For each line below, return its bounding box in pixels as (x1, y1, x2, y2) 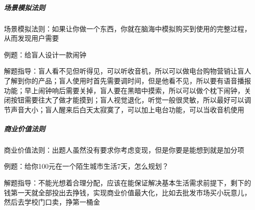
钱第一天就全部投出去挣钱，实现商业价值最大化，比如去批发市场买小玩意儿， (4, 187, 251, 197)
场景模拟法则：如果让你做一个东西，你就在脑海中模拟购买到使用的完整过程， (4, 23, 251, 33)
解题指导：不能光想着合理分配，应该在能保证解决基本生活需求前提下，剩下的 (4, 178, 251, 188)
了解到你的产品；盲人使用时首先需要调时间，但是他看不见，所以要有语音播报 (4, 75, 251, 85)
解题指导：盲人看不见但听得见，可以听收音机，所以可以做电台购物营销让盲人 (4, 66, 251, 76)
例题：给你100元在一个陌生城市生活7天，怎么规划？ (4, 161, 169, 171)
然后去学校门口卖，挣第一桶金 (4, 197, 100, 207)
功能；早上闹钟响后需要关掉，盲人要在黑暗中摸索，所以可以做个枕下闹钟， (4, 85, 244, 95)
